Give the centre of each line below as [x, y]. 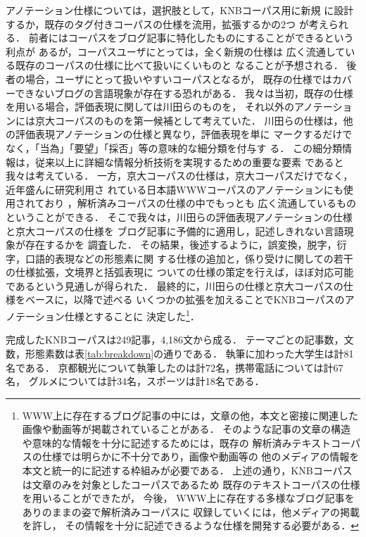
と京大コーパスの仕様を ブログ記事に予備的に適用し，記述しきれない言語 [175, 230]
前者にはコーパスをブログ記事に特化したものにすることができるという [191, 38]
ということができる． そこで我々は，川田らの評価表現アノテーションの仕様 [179, 216]
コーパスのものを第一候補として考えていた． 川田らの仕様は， [199, 120]
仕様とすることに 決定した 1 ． [132, 315]
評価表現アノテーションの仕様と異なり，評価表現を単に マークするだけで [184, 134]
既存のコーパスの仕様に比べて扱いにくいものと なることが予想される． [179, 65]
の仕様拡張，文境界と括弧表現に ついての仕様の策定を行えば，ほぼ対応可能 [180, 272]
